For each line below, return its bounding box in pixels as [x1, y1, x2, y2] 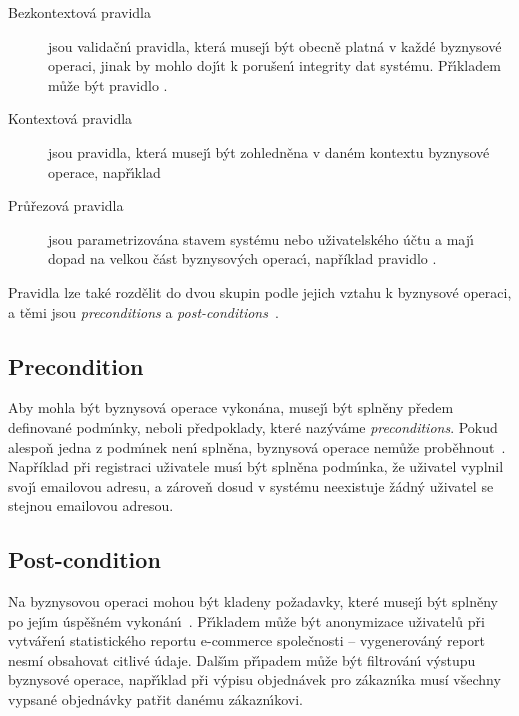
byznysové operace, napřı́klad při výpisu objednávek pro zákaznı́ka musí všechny [8, 669, 501, 690]
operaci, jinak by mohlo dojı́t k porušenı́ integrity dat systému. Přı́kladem [48, 55, 501, 76]
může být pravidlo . [48, 74, 168, 95]
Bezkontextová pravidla [8, 2, 151, 22]
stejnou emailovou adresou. [8, 495, 174, 516]
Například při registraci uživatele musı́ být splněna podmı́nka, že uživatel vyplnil [8, 456, 504, 477]
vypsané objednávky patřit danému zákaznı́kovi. [8, 689, 303, 710]
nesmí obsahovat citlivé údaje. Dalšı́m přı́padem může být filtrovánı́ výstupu [8, 649, 476, 670]
